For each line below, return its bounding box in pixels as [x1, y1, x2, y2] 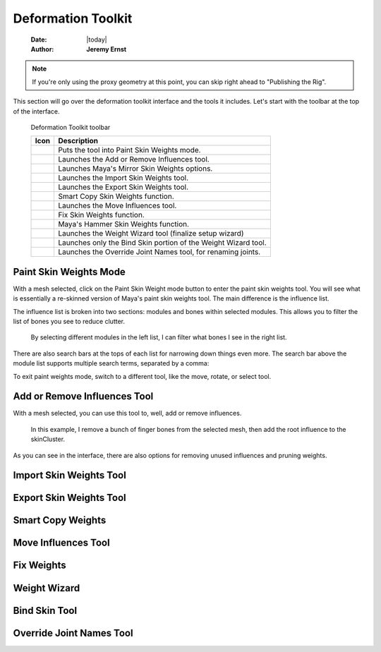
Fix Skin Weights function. [57, 210, 145, 220]
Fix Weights [13, 560, 66, 572]
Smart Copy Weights [13, 514, 107, 526]
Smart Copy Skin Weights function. [57, 191, 174, 201]
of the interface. [13, 107, 60, 116]
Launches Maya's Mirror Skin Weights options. [57, 164, 213, 174]
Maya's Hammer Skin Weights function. [57, 219, 190, 229]
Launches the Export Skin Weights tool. [57, 182, 189, 192]
